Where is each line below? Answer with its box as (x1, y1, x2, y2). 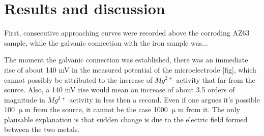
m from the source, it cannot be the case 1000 (24, 104, 168, 115)
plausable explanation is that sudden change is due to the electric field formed (4, 114, 248, 124)
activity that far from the (176, 74, 255, 85)
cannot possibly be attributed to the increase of (4, 74, 153, 85)
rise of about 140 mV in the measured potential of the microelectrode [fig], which (4, 64, 256, 75)
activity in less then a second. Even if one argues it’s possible (69, 94, 260, 105)
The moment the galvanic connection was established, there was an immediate (4, 54, 248, 65)
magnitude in (4, 94, 45, 105)
